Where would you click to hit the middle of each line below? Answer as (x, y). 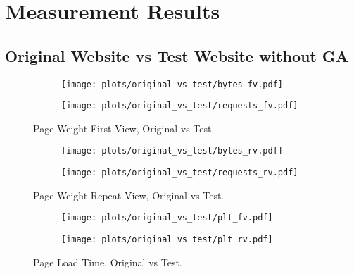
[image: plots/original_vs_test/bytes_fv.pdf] (172, 84)
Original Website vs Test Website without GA (177, 55)
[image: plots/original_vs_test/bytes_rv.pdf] (172, 151)
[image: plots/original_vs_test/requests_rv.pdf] (180, 173)
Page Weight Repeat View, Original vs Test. (129, 195)
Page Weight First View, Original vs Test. (124, 128)
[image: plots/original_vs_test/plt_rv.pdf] (167, 240)
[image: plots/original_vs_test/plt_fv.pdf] (167, 218)
